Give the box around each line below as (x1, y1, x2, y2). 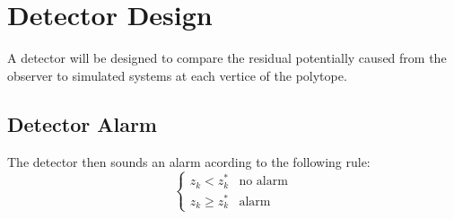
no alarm (239, 175, 288, 188)
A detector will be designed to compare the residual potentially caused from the (7, 48, 447, 67)
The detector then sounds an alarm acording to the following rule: (7, 152, 371, 171)
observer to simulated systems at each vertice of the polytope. (7, 66, 347, 84)
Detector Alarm (7, 109, 157, 137)
